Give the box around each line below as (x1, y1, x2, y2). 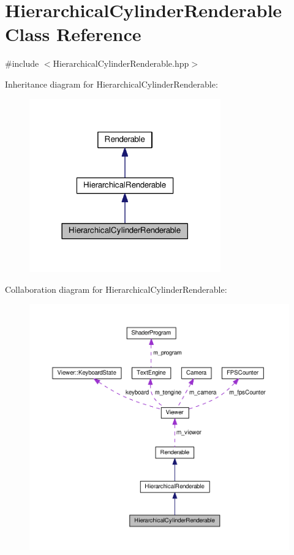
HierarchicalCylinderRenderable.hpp (53, 57, 189, 70)
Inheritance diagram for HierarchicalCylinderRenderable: (5, 77, 218, 90)
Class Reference (5, 21, 141, 47)
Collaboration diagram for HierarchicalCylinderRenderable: (5, 282, 227, 295)
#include (5, 57, 39, 70)
